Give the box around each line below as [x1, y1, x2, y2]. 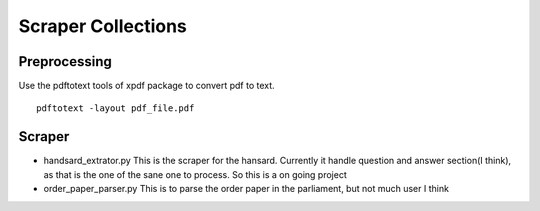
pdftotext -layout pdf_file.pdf [36, 103, 195, 114]
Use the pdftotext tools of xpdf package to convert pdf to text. [18, 80, 275, 92]
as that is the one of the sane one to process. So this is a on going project [43, 168, 347, 180]
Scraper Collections [18, 15, 187, 37]
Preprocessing [18, 53, 112, 70]
